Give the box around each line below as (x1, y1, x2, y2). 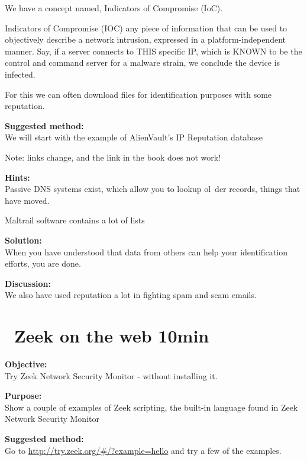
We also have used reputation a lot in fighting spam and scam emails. (5, 289, 257, 301)
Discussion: (5, 277, 51, 289)
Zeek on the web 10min (14, 324, 209, 348)
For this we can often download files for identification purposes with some (5, 88, 272, 100)
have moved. (5, 194, 50, 206)
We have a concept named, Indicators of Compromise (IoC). (5, 2, 223, 14)
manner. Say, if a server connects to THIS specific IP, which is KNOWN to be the (5, 44, 302, 57)
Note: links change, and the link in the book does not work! (5, 151, 221, 163)
